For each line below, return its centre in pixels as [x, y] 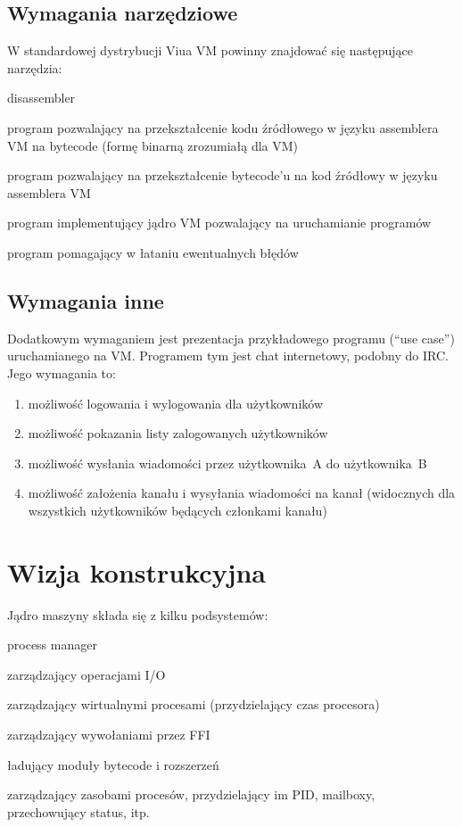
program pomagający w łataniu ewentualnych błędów [153, 252]
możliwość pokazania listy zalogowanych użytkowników [178, 433]
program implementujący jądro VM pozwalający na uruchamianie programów [219, 223]
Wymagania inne [86, 300]
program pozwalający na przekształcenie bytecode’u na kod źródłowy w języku [223, 175]
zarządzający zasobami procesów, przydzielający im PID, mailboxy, [191, 794]
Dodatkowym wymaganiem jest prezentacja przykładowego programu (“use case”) [231, 338]
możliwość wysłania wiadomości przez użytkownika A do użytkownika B [227, 463]
